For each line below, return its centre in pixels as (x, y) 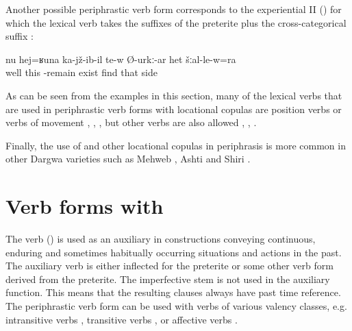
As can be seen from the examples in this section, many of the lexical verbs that (174, 95)
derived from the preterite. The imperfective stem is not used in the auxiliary (168, 279)
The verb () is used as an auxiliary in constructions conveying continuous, (161, 239)
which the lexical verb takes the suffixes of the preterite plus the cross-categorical (176, 22)
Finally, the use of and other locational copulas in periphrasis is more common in (176, 145)
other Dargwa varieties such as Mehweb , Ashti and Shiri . (128, 159)
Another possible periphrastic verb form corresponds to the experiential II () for (174, 9)
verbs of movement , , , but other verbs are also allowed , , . (131, 122)
